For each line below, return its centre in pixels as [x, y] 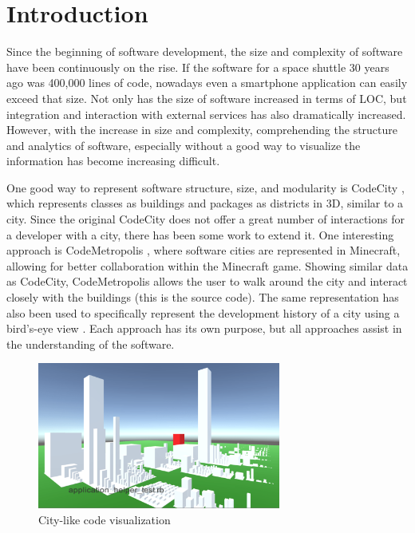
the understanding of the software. [91, 343]
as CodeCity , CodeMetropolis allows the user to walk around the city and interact [207, 281]
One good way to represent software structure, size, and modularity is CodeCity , [206, 187]
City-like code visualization [105, 520]
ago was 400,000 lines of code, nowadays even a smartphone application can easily [207, 83]
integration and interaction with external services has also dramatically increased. [206, 114]
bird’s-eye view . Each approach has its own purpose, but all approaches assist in [204, 328]
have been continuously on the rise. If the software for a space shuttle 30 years [198, 67]
